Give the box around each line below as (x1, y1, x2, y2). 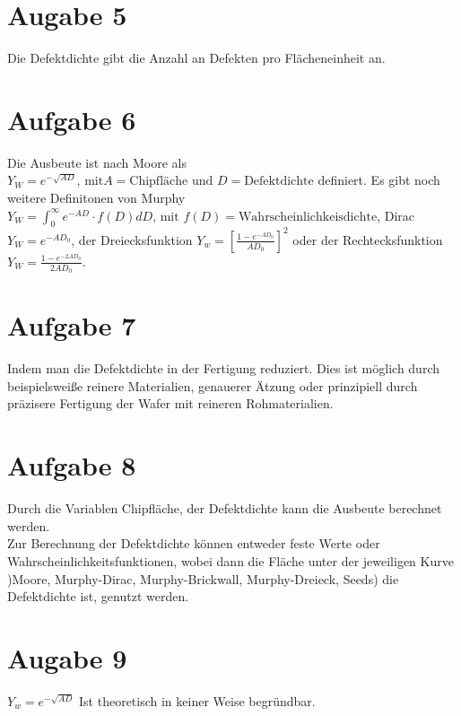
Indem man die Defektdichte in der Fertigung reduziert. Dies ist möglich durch (7, 359, 439, 378)
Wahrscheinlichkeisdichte (238, 210, 378, 223)
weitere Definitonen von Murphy (7, 188, 186, 207)
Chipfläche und (129, 175, 213, 188)
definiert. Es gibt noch (317, 170, 440, 189)
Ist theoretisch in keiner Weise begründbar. (79, 691, 316, 710)
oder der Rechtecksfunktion (292, 230, 443, 249)
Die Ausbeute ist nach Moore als (7, 153, 187, 171)
